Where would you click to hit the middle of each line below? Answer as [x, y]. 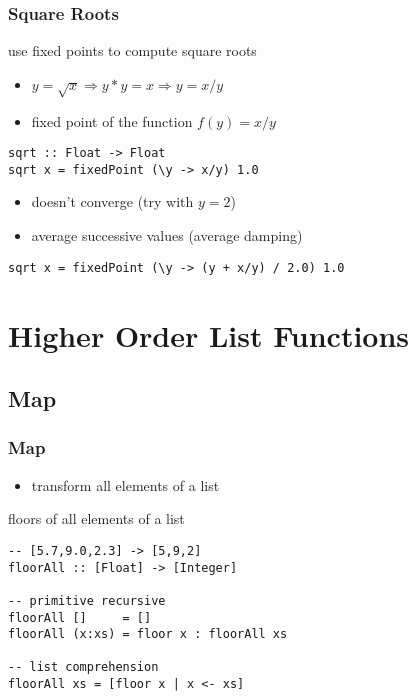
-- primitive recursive [87, 600]
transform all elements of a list [125, 484]
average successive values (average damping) [167, 235]
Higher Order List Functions [209, 334]
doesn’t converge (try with [112, 201]
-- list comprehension [83, 667]
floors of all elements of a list [96, 518]
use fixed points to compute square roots [132, 50]
